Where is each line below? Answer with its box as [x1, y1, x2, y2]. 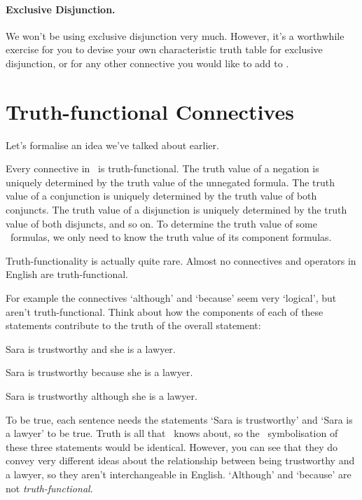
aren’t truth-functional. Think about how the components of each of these [6, 304, 323, 319]
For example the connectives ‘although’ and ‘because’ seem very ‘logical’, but [6, 291, 337, 305]
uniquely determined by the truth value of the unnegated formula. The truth [6, 174, 335, 189]
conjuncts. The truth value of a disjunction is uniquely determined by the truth [6, 202, 347, 217]
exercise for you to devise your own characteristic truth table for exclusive [6, 42, 323, 57]
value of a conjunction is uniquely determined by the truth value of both [6, 188, 317, 203]
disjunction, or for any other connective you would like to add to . [6, 55, 289, 70]
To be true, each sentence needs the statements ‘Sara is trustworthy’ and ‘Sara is [6, 412, 353, 426]
